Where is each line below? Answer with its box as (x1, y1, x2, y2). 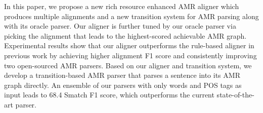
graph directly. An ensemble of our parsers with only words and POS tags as (4, 79, 242, 90)
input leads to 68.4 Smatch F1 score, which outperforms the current (4, 89, 214, 100)
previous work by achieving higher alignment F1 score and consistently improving (4, 50, 257, 60)
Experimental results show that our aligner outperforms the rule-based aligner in (4, 40, 254, 51)
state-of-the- (216, 89, 254, 100)
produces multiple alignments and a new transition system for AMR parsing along (4, 11, 259, 21)
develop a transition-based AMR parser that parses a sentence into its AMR (4, 70, 240, 80)
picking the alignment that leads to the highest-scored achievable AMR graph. (4, 30, 247, 41)
